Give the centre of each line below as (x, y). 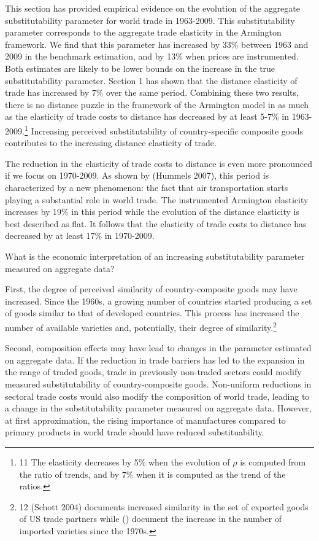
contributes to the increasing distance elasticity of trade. (111, 143)
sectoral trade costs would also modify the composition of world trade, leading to (157, 396)
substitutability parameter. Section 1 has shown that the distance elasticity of (151, 80)
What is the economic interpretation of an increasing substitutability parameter (155, 256)
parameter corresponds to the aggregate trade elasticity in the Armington (143, 32)
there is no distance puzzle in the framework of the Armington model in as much (157, 104)
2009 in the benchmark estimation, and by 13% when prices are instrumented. (152, 56)
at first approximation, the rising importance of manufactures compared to (145, 420)
